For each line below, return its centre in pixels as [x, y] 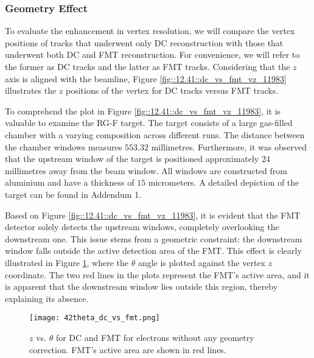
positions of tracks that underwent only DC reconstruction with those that [144, 42]
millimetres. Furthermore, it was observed [229, 146]
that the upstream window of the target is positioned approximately [132, 159]
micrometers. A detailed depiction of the [224, 182]
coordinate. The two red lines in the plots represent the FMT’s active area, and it [157, 274]
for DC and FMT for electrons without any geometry [155, 337]
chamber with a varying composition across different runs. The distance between [155, 134]
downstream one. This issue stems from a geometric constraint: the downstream [154, 238]
